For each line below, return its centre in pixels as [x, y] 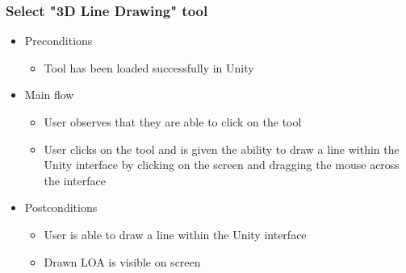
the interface [75, 180]
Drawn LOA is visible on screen [122, 261]
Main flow [49, 95]
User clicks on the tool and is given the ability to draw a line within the [222, 149]
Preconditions [59, 41]
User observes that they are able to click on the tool [173, 122]
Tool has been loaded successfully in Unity [149, 67]
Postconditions [61, 207]
